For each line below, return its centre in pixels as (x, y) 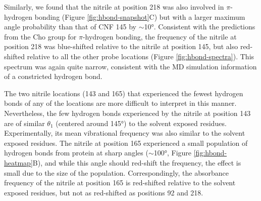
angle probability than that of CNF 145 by (70, 27)
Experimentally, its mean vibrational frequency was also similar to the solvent (125, 133)
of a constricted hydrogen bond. (53, 76)
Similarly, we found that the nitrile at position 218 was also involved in (114, 7)
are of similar (24, 123)
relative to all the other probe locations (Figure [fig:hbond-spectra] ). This (141, 56)
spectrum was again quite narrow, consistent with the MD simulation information (130, 66)
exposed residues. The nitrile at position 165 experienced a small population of (126, 143)
